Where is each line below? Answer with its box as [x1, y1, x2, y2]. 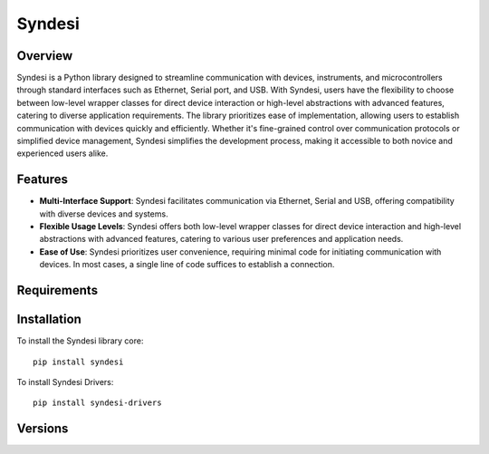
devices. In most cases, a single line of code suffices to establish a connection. [39, 259, 335, 270]
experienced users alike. [16, 148, 109, 159]
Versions [16, 421, 69, 437]
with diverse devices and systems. [39, 208, 168, 219]
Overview [16, 48, 73, 63]
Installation [16, 312, 81, 327]
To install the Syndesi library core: [16, 335, 144, 346]
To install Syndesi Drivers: [16, 376, 114, 387]
